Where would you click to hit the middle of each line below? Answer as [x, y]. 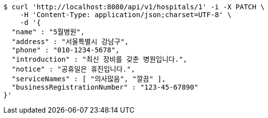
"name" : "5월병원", [48, 32]
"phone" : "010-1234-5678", [66, 50]
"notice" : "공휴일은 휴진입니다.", [73, 69]
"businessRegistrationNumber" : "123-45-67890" [105, 87]
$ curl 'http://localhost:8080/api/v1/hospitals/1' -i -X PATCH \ [134, 7]
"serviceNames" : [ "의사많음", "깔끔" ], [89, 79]
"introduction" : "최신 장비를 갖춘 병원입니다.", [99, 59]
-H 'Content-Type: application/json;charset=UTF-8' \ [126, 15]
